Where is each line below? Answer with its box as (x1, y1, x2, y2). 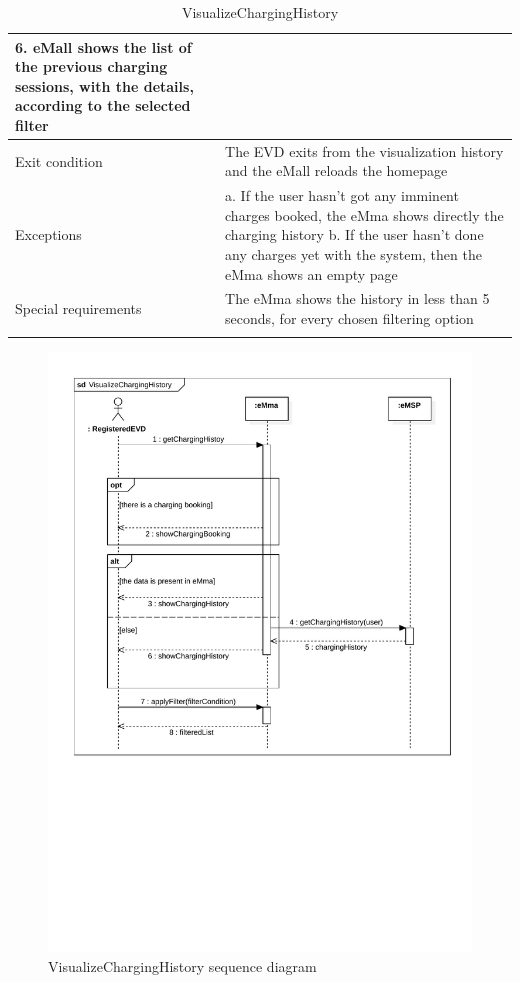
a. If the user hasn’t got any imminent (225, 185, 459, 206)
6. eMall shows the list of (15, 36, 192, 57)
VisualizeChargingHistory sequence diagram (48, 955, 317, 976)
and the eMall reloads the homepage (225, 160, 448, 181)
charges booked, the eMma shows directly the (225, 204, 504, 225)
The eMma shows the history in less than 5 (225, 288, 490, 309)
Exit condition (15, 150, 103, 171)
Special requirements (15, 298, 142, 319)
